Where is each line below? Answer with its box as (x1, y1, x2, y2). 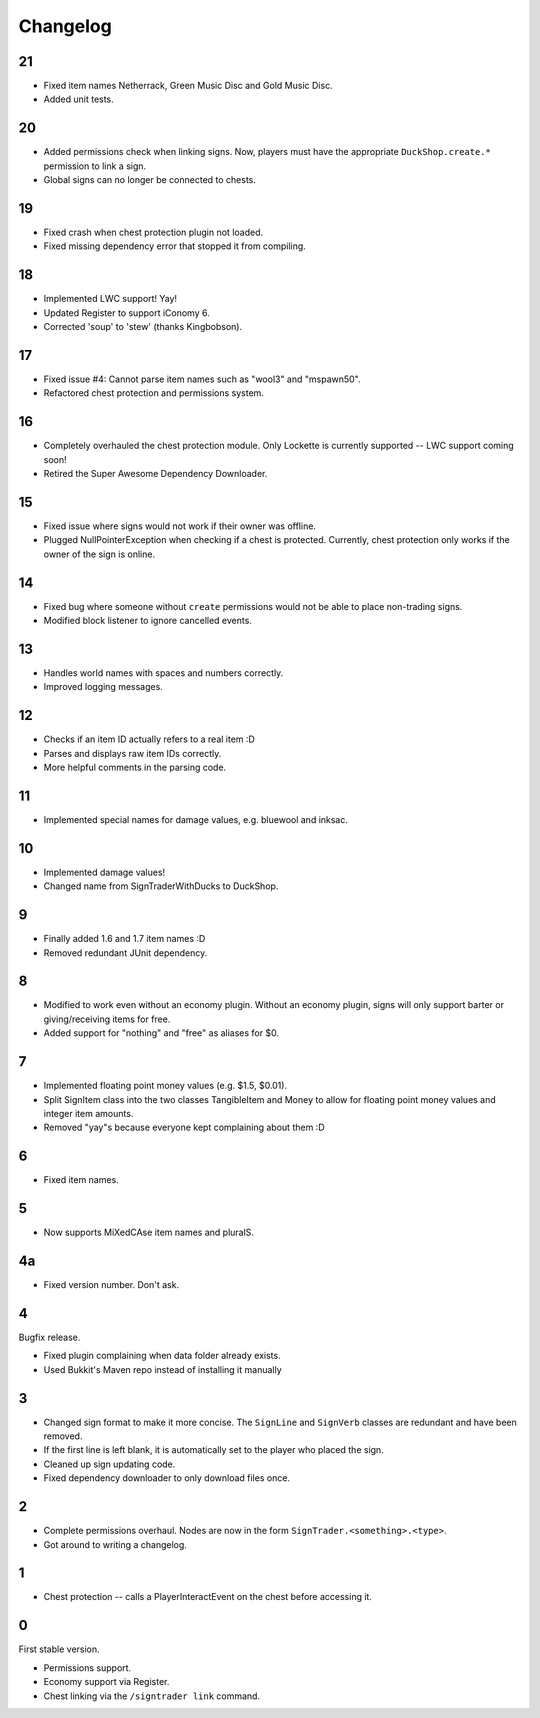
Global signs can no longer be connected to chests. (43, 174, 257, 186)
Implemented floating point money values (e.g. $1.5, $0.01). (43, 1080, 288, 1092)
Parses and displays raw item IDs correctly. (43, 747, 222, 759)
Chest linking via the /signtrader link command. (43, 1690, 260, 1702)
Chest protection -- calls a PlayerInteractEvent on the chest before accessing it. (43, 1591, 372, 1603)
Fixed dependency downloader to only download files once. (43, 1472, 290, 1484)
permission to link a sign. (43, 160, 147, 172)
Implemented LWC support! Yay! (43, 293, 178, 305)
